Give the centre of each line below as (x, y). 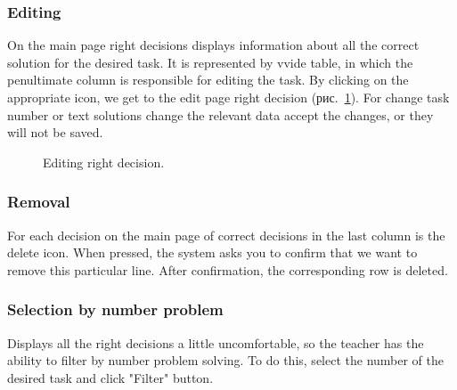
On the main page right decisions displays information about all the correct (213, 45)
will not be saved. (55, 132)
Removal (39, 202)
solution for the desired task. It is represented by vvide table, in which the (210, 62)
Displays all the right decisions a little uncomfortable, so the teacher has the (216, 342)
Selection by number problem (115, 309)
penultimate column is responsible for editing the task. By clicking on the (208, 80)
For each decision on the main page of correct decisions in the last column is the (226, 235)
